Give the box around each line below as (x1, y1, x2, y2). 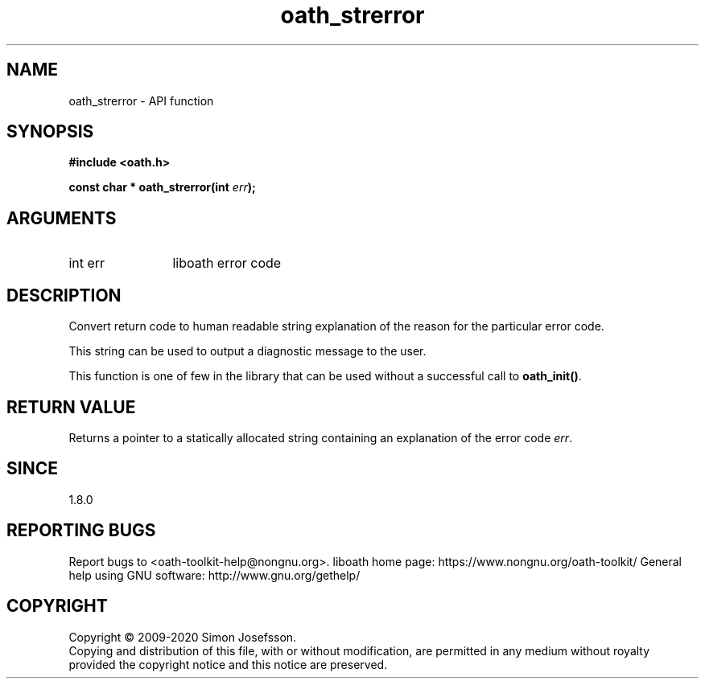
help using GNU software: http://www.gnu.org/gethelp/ (68, 568, 361, 582)
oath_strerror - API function (68, 93, 214, 108)
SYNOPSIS (6, 121, 94, 142)
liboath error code (172, 255, 282, 272)
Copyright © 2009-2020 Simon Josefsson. (68, 630, 297, 644)
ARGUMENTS (6, 207, 117, 228)
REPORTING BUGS (6, 520, 156, 541)
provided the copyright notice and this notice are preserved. (68, 657, 388, 671)
